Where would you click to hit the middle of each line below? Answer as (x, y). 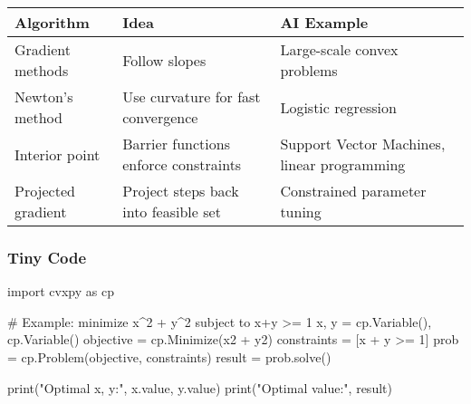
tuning (301, 212)
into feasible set (172, 212)
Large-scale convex (339, 49)
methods (42, 70)
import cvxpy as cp (61, 291)
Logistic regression (338, 107)
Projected (45, 191)
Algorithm (52, 22)
